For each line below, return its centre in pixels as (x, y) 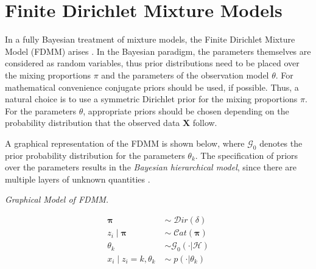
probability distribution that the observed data (93, 123)
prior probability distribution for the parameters (95, 155)
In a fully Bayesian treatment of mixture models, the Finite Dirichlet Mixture (150, 39)
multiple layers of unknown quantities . (78, 179)
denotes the (281, 143)
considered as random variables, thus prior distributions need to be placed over (152, 63)
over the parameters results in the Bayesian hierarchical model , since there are (151, 167)
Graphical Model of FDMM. (57, 199)
